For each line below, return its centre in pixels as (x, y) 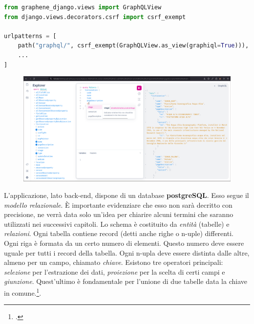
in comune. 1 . (23, 292)
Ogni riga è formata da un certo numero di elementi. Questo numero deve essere (124, 243)
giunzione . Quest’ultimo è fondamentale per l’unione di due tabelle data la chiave (126, 281)
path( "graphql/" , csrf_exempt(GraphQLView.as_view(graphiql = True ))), (133, 46)
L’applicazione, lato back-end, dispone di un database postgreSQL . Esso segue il (127, 195)
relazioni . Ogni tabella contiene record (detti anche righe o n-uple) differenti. (119, 233)
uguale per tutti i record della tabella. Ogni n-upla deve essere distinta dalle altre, (127, 252)
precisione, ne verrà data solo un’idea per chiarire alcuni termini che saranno (119, 214)
